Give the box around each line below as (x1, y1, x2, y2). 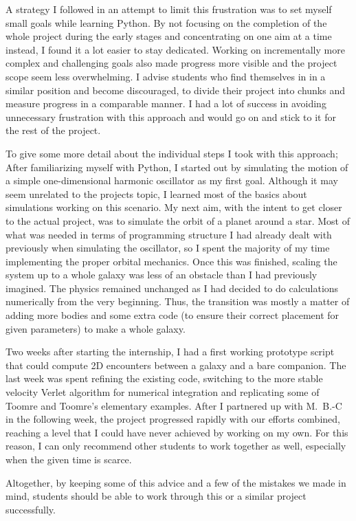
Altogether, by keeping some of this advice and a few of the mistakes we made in (5, 475, 346, 489)
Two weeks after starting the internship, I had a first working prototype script (5, 344, 335, 359)
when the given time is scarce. (5, 452, 132, 466)
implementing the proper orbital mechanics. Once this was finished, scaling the (5, 254, 337, 268)
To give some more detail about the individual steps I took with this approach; (5, 146, 338, 160)
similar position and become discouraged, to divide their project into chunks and (5, 82, 346, 97)
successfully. (5, 502, 56, 516)
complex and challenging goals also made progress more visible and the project (5, 56, 337, 70)
